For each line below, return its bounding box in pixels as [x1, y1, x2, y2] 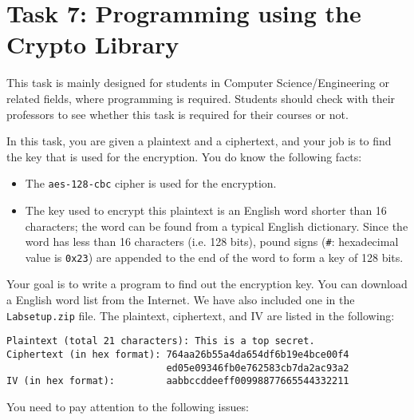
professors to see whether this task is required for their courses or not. [6, 105, 349, 122]
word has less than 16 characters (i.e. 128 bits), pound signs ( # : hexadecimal [25, 233, 399, 250]
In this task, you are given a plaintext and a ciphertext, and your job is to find [6, 133, 392, 149]
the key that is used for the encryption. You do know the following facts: [6, 148, 362, 164]
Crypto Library [6, 28, 179, 61]
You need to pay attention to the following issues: [6, 398, 249, 414]
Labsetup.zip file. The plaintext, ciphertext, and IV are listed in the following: [6, 307, 395, 323]
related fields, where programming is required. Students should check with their [6, 89, 396, 106]
